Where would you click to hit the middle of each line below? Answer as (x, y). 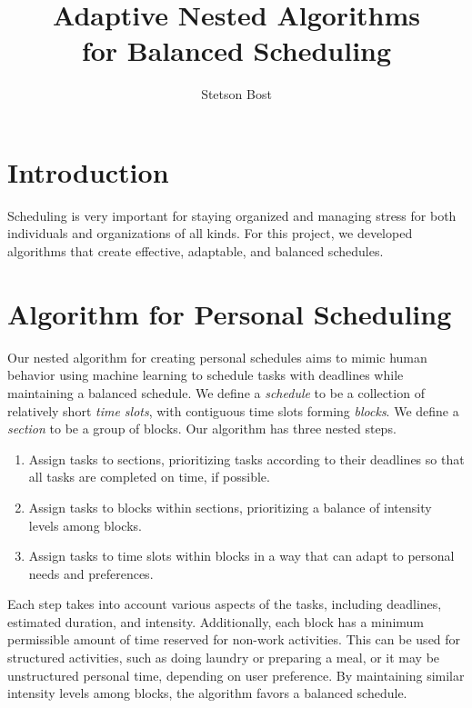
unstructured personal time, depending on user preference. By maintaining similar (236, 675)
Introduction (88, 171)
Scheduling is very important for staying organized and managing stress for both (232, 215)
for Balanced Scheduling (236, 50)
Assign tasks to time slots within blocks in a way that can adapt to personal (241, 556)
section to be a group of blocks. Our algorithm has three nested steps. (202, 429)
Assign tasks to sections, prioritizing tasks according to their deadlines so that (246, 459)
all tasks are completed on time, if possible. (149, 477)
